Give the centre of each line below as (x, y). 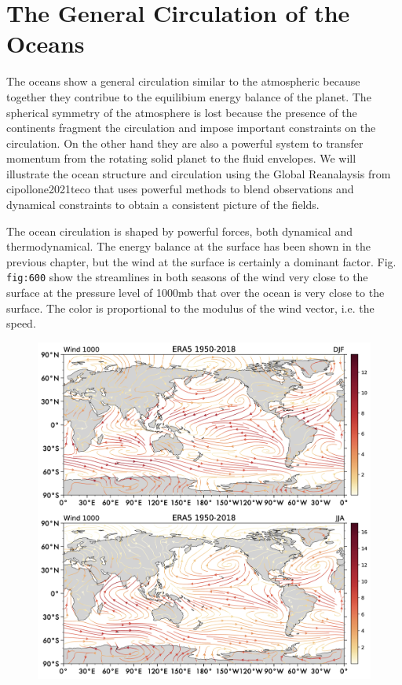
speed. (21, 323)
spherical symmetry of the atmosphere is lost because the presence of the (182, 112)
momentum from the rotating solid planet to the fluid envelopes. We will (181, 158)
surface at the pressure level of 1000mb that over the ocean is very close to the (196, 293)
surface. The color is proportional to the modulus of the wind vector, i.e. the (190, 308)
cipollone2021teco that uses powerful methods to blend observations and (180, 189)
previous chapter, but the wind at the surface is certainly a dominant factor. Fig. (201, 261)
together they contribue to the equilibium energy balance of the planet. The (189, 96)
